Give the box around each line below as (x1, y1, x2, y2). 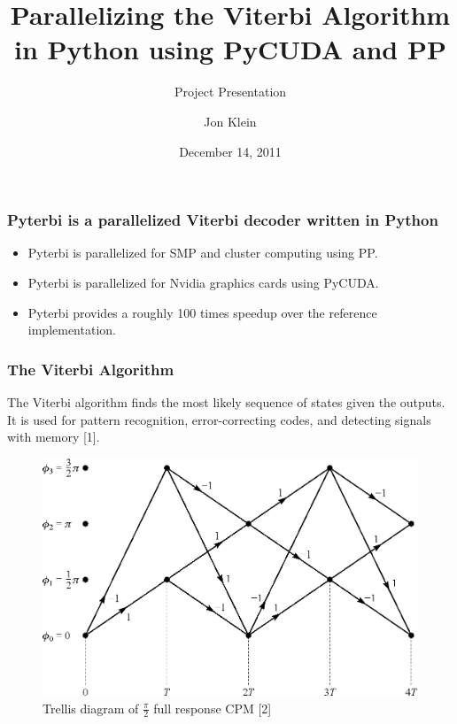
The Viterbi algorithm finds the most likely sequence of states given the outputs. (7, 392, 445, 411)
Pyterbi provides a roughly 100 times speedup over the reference (27, 303, 377, 321)
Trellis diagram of (43, 698, 139, 717)
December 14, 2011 (179, 142, 282, 160)
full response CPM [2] (153, 698, 272, 717)
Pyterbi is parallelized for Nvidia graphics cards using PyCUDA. (27, 273, 379, 291)
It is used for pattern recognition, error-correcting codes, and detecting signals (7, 410, 431, 428)
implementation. (27, 320, 116, 339)
